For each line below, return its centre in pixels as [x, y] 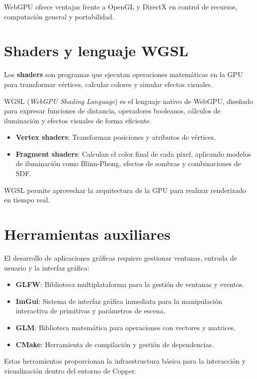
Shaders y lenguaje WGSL [96, 50]
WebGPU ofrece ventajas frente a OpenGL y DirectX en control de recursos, [121, 6]
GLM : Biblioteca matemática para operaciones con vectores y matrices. [126, 327]
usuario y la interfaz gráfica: [47, 267]
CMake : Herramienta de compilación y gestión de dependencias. [115, 344]
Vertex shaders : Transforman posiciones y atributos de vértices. [116, 137]
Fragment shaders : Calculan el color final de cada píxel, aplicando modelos [133, 153]
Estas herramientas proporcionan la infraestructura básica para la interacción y [125, 361]
